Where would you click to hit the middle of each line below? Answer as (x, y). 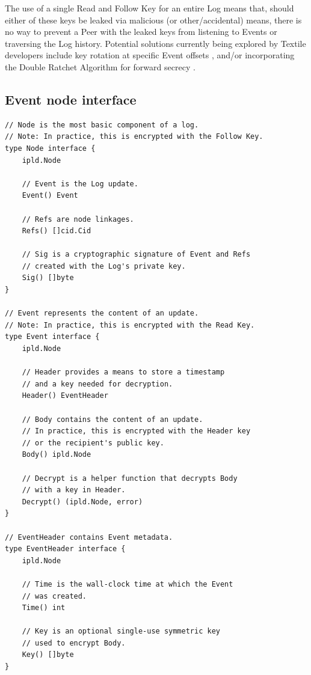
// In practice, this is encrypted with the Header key (136, 431)
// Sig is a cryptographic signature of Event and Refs (136, 255)
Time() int (44, 608)
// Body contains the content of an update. (112, 419)
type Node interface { (50, 148)
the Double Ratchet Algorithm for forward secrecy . (100, 66)
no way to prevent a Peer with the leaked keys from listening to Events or (141, 32)
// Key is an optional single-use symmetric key (121, 631)
